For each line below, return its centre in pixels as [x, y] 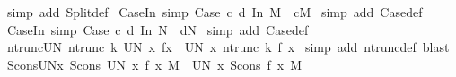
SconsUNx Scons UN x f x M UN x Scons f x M [154, 64]
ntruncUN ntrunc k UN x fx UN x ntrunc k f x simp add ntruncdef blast [228, 47]
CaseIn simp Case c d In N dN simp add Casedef [158, 29]
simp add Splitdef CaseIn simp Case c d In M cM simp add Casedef [215, 12]
